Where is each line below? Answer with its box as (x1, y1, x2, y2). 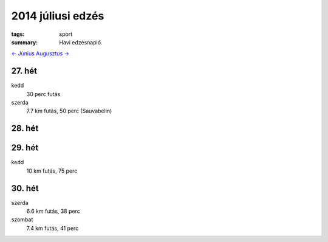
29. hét (11, 143, 39, 153)
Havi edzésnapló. (59, 38, 103, 46)
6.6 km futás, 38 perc (26, 207, 80, 215)
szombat (11, 216, 33, 223)
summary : (11, 38, 38, 46)
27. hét (11, 66, 38, 76)
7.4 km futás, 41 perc (26, 224, 79, 232)
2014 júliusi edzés (11, 9, 104, 22)
